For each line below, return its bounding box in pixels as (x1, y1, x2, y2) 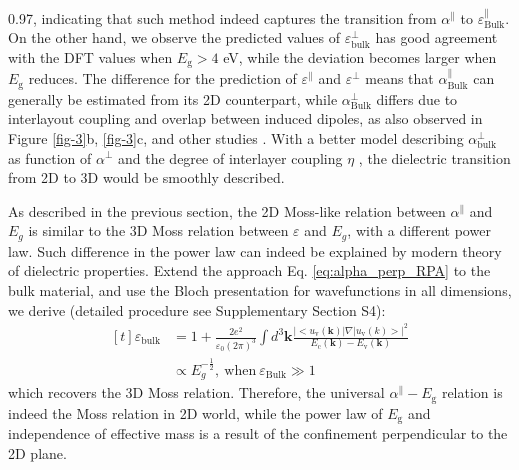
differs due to (376, 88, 458, 109)
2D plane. (8, 442, 67, 463)
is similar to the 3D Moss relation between (28, 220, 289, 241)
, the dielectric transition (358, 147, 511, 168)
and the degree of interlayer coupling (118, 147, 343, 168)
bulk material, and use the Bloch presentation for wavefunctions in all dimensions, (8, 279, 512, 300)
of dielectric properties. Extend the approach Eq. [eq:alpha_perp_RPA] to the (8, 260, 491, 281)
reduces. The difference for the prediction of (28, 68, 297, 89)
